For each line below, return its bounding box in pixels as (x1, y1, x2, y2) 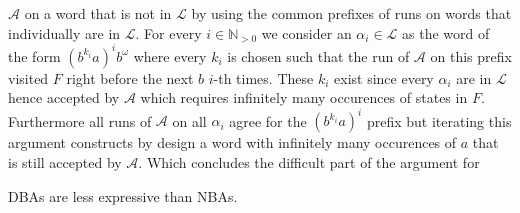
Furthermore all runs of (8, 110, 152, 131)
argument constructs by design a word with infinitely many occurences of (8, 132, 457, 153)
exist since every (334, 67, 434, 88)
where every (133, 45, 207, 66)
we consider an (261, 22, 352, 43)
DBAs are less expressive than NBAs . (8, 185, 238, 206)
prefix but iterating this (366, 110, 512, 131)
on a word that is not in (24, 3, 172, 23)
